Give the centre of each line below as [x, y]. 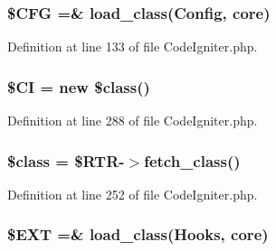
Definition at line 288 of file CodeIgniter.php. [133, 121]
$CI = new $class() [79, 86]
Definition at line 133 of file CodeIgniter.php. [133, 46]
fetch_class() [192, 160]
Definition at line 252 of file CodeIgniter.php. [133, 194]
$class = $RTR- [66, 160]
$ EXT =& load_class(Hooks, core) [138, 234]
